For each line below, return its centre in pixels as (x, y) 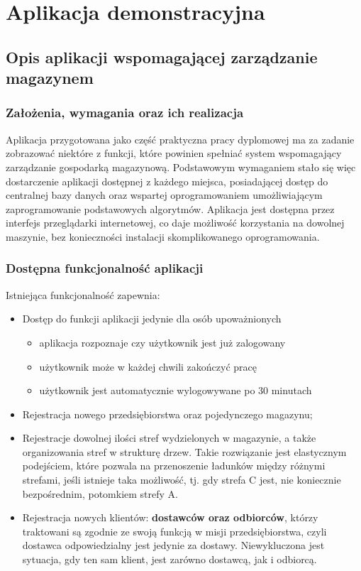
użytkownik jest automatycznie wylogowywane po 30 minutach (176, 390)
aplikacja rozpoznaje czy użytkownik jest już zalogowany (162, 342)
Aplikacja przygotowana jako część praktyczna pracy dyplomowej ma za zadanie (180, 139)
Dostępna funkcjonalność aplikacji (105, 268)
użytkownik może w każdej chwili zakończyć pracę (148, 366)
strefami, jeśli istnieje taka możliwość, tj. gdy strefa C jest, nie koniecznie (182, 480)
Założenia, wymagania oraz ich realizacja (125, 113)
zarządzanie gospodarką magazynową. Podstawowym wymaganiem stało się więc (181, 167)
